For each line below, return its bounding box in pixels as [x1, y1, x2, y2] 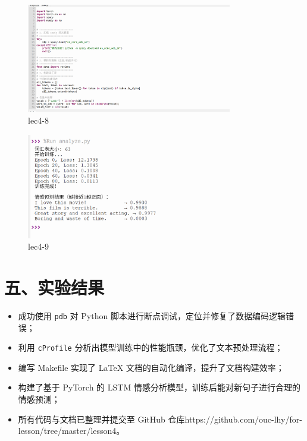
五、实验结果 [4, 275, 105, 299]
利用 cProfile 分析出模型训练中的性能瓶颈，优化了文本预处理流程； [18, 341, 283, 354]
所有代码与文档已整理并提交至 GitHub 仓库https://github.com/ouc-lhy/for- [18, 412, 302, 425]
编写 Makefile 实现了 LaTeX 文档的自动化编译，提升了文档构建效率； [18, 361, 284, 373]
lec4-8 [28, 114, 49, 126]
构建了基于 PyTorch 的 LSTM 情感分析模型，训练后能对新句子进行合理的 [18, 381, 300, 393]
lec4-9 [28, 240, 49, 253]
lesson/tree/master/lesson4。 [18, 424, 125, 437]
